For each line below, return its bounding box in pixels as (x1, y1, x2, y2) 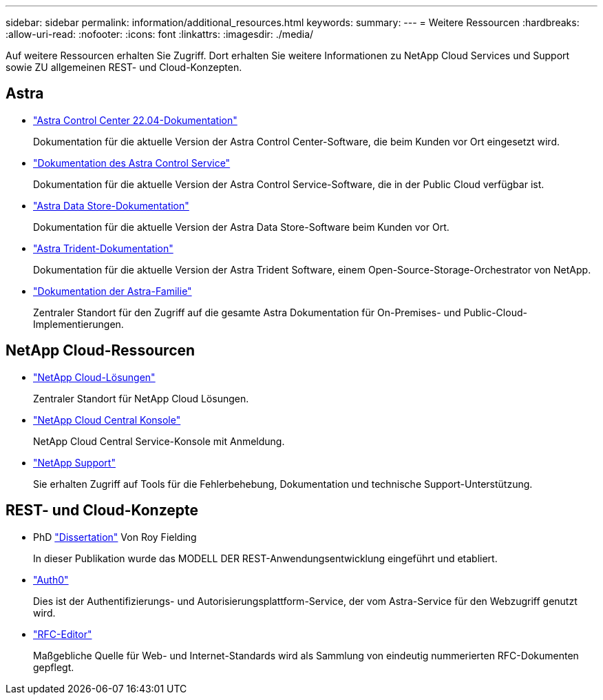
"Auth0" (33, 573, 69, 586)
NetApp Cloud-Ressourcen (6, 342, 195, 360)
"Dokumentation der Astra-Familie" (33, 285, 192, 297)
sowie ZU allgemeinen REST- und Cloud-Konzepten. (6, 61, 242, 73)
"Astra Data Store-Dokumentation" (33, 199, 189, 212)
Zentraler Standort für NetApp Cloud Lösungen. (33, 392, 249, 404)
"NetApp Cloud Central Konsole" (33, 413, 181, 426)
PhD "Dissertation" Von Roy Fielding (33, 531, 197, 543)
